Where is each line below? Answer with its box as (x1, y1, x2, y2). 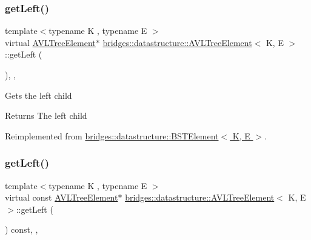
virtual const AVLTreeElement (5, 191, 118, 204)
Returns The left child (5, 109, 87, 122)
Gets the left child (5, 88, 72, 101)
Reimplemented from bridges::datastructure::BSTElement (5, 129, 219, 142)
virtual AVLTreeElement (5, 36, 96, 48)
